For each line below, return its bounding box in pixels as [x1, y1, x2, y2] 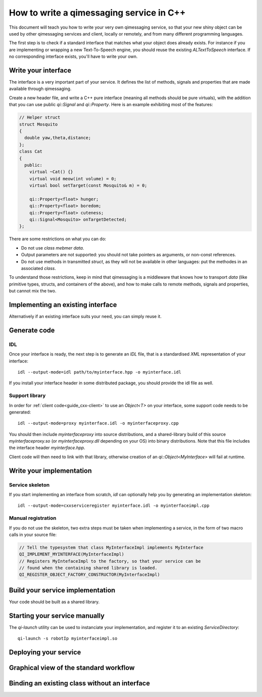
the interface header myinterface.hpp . [9, 445, 85, 451]
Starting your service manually [9, 611, 105, 620]
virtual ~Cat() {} [29, 169, 73, 175]
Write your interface [9, 66, 71, 74]
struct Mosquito [19, 122, 58, 127]
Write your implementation [9, 466, 92, 475]
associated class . [21, 265, 56, 271]
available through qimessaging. [9, 86, 72, 92]
